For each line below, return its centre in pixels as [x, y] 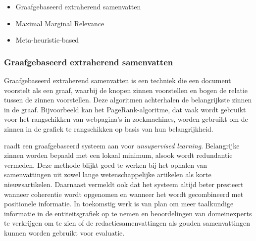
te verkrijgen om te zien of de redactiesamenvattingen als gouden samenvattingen [127, 223]
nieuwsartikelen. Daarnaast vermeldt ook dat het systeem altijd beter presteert [124, 184]
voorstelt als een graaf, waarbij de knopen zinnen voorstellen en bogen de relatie [126, 90]
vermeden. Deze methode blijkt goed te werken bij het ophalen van [106, 165]
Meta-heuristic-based [47, 40]
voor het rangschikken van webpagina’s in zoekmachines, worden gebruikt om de [126, 119]
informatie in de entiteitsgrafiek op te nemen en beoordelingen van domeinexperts [128, 213]
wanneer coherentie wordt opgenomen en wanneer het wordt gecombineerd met [124, 194]
